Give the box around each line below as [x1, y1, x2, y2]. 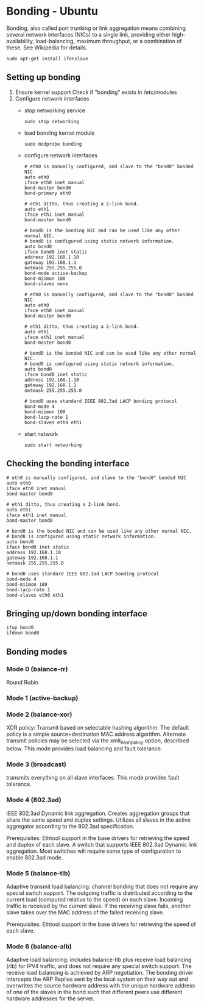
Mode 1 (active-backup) [6, 694, 79, 702]
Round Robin [6, 678, 38, 686]
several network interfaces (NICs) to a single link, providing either [6, 30, 171, 38]
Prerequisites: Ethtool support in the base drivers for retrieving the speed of [6, 920, 196, 928]
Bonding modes [6, 646, 68, 657]
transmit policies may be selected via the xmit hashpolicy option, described [6, 737, 189, 746]
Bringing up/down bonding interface [6, 608, 147, 619]
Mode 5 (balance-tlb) [6, 869, 71, 877]
